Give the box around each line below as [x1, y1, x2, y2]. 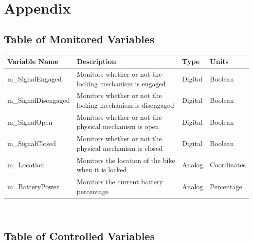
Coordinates [210, 160, 246, 170]
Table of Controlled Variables [4, 228, 155, 243]
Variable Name [7, 56, 58, 66]
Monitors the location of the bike [76, 155, 175, 165]
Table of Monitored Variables [4, 31, 155, 46]
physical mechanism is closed [76, 143, 163, 153]
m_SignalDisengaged [7, 95, 70, 105]
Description [76, 56, 116, 66]
